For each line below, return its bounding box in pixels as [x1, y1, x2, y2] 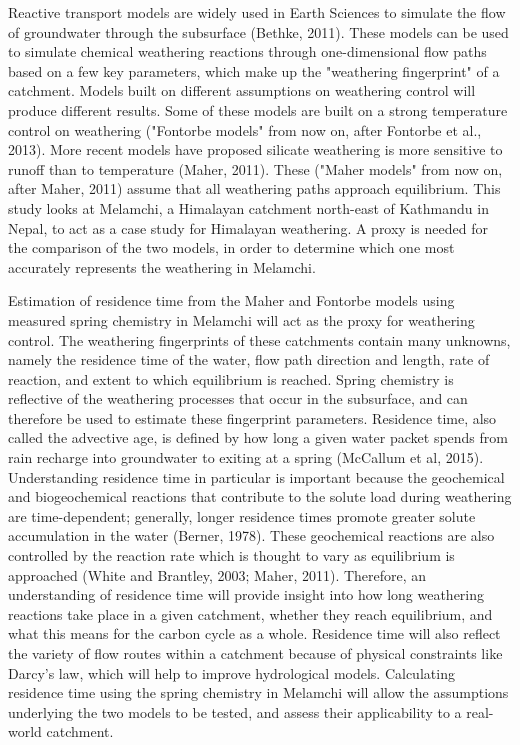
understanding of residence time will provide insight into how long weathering [8, 584, 485, 605]
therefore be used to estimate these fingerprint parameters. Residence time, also [8, 407, 497, 428]
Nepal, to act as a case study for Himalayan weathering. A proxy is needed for [8, 217, 488, 238]
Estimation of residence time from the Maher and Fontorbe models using [8, 290, 455, 311]
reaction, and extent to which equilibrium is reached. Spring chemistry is [8, 368, 454, 389]
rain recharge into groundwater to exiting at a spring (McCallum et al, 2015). [8, 447, 484, 468]
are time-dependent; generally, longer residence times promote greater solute [8, 505, 476, 526]
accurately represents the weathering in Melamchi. [8, 256, 316, 277]
